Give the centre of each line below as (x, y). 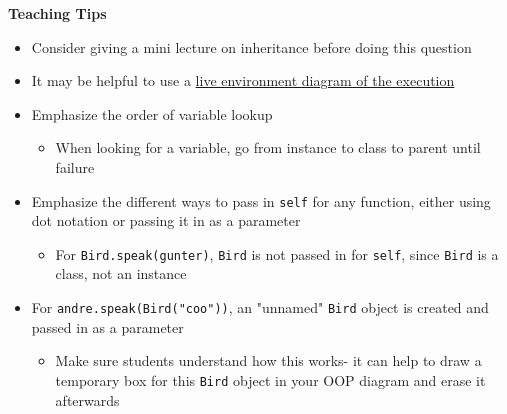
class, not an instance (121, 273)
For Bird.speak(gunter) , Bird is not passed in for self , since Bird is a (277, 253)
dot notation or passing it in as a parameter (166, 220)
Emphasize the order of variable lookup (152, 113)
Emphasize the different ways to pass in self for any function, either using (261, 200)
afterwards (87, 399)
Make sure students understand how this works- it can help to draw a (268, 360)
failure (75, 166)
